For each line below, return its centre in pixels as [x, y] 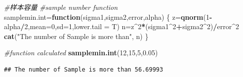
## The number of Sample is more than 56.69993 [84, 69]
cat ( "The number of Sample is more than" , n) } [76, 36]
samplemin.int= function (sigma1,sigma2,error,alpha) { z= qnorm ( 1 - [108, 17]
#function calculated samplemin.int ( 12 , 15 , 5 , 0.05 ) [81, 53]
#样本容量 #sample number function [61, 7]
